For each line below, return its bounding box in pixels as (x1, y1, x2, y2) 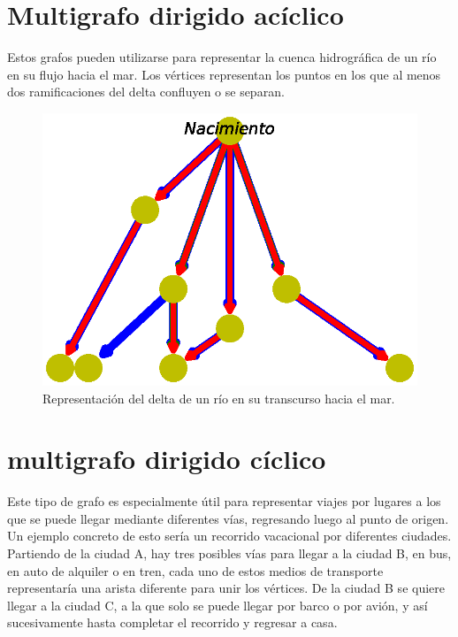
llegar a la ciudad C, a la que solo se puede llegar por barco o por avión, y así (7, 595, 428, 614)
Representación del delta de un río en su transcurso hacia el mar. (42, 388, 395, 407)
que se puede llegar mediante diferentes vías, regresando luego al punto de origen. (7, 509, 449, 527)
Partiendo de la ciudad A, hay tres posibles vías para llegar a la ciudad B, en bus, (7, 544, 452, 563)
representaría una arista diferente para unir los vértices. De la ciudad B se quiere (7, 579, 445, 597)
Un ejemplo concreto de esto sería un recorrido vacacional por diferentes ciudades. (7, 526, 452, 545)
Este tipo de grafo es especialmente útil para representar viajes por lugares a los (7, 492, 441, 510)
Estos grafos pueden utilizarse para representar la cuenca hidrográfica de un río (7, 48, 437, 66)
